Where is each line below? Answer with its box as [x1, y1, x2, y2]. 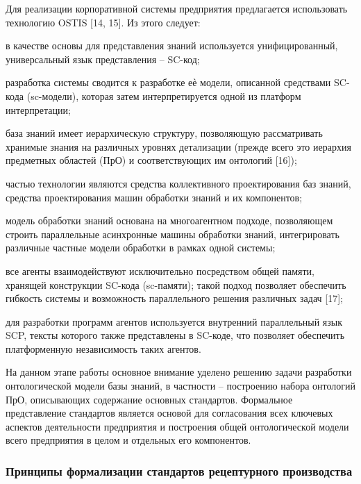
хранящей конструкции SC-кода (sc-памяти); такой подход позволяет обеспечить [6, 277, 346, 292]
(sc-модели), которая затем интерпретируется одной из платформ [26, 88, 301, 103]
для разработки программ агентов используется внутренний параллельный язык [6, 314, 343, 328]
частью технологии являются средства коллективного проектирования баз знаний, [6, 176, 351, 190]
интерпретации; [6, 102, 71, 117]
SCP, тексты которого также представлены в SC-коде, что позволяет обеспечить [6, 328, 345, 342]
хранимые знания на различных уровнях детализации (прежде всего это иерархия [6, 139, 351, 153]
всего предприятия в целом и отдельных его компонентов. [6, 433, 251, 447]
